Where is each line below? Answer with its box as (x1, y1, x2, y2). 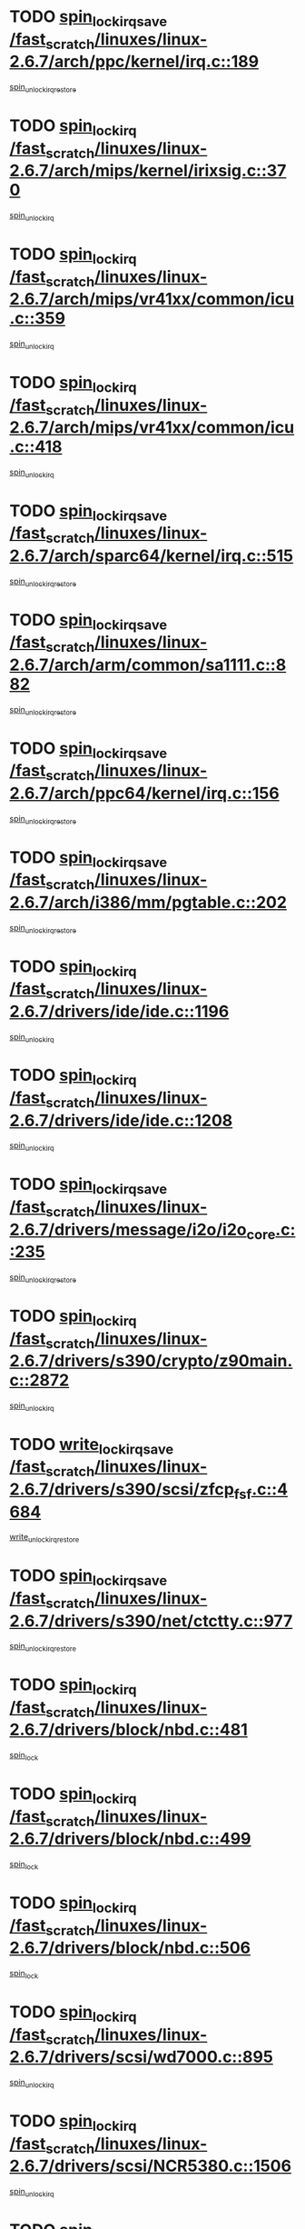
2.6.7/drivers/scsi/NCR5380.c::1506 (9, 2156, 292, 2176)
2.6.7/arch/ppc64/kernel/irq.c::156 (9, 783, 280, 804)
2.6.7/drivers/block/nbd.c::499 (9, 1829, 251, 1849)
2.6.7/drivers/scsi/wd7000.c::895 (9, 2047, 274, 2067)
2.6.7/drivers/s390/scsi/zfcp (9, 1479, 234, 1500)
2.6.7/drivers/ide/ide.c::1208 (9, 1110, 233, 1131)
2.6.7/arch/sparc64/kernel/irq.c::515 (9, 545, 293, 566)
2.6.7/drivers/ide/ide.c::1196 (9, 1001, 230, 1022)
